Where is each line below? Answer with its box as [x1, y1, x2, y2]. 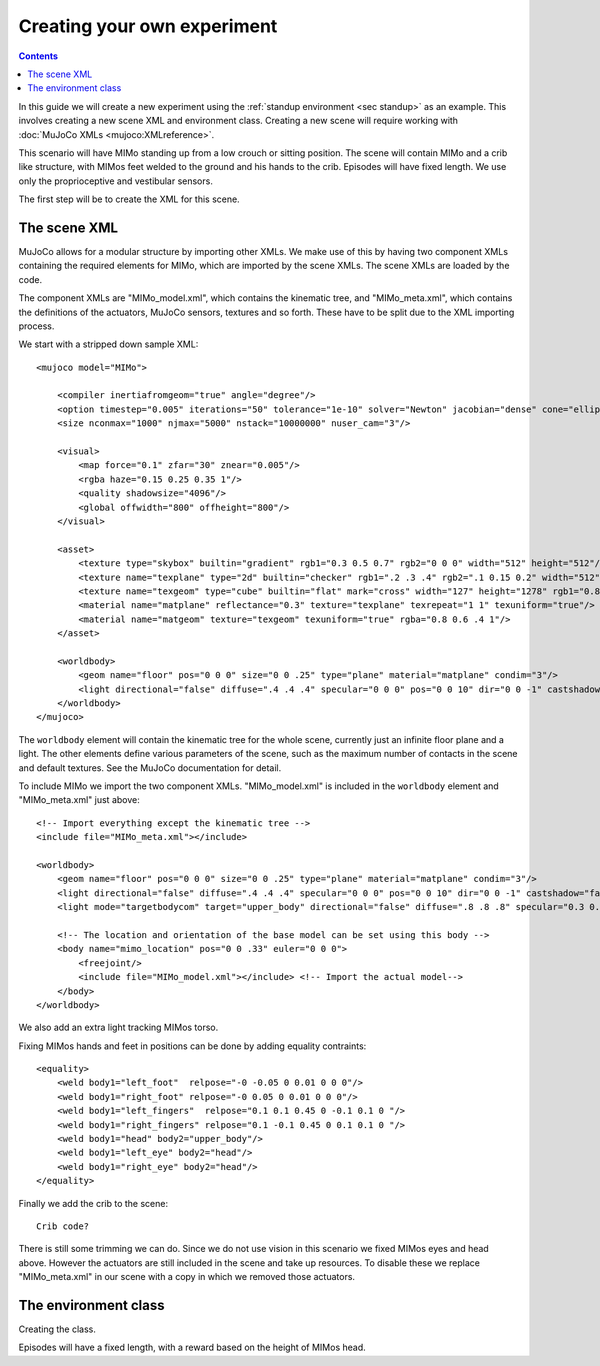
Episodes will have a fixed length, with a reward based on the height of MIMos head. [18, 1341, 367, 1354]
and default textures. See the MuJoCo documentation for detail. [18, 761, 282, 774]
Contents [18, 50, 59, 62]
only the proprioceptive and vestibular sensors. [18, 175, 214, 187]
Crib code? [36, 1220, 90, 1232]
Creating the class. [18, 1323, 97, 1335]
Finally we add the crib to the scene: [18, 1197, 169, 1209]
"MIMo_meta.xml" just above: [18, 794, 140, 806]
